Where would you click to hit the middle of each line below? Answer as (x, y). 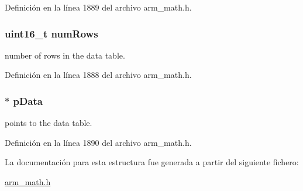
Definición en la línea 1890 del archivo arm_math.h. (98, 142)
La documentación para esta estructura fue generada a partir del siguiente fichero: (152, 162)
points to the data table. (49, 123)
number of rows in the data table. (65, 55)
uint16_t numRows (51, 33)
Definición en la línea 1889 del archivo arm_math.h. (98, 7)
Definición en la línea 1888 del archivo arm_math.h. (98, 75)
